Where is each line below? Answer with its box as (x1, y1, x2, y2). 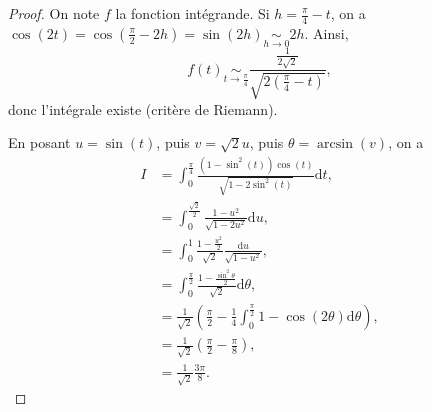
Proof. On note (8, 3, 100, 23)
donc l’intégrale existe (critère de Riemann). (8, 98, 278, 119)
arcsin (317, 137, 353, 152)
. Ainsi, (304, 22, 349, 43)
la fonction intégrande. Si (115, 3, 270, 23)
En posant (8, 132, 71, 153)
